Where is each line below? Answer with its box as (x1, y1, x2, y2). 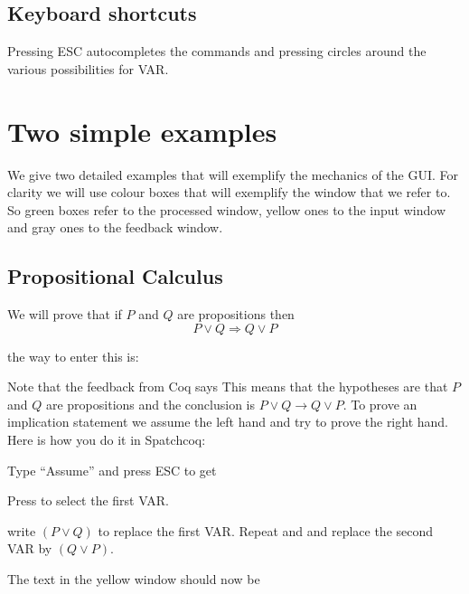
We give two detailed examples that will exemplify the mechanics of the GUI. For (7, 165, 458, 184)
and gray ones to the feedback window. (7, 218, 223, 237)
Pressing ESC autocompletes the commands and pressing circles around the (7, 42, 427, 61)
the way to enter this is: (7, 346, 139, 365)
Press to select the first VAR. (7, 491, 169, 510)
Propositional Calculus (7, 262, 223, 290)
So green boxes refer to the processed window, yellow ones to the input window (7, 200, 446, 219)
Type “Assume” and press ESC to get (7, 460, 217, 479)
